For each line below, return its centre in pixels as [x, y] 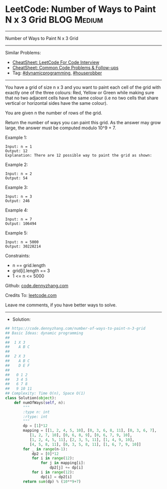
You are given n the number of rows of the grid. [54, 113]
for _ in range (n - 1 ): [45, 449]
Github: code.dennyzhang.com [37, 285]
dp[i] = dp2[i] [56, 477]
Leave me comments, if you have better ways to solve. [61, 305]
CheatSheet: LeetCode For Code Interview [56, 62]
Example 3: [17, 187]
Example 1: [16, 137]
